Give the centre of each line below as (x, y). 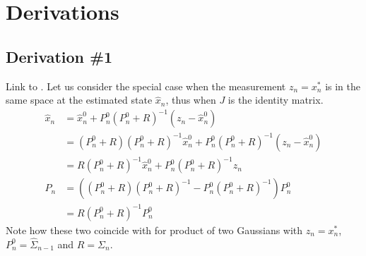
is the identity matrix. (276, 100)
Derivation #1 (59, 56)
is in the (343, 86)
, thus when (191, 100)
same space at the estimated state (79, 100)
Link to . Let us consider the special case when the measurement (146, 86)
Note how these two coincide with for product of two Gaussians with (154, 230)
